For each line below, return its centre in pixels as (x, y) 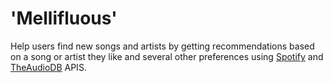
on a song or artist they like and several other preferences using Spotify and (167, 56)
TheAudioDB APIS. (48, 67)
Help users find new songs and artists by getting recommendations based (162, 46)
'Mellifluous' (64, 18)
